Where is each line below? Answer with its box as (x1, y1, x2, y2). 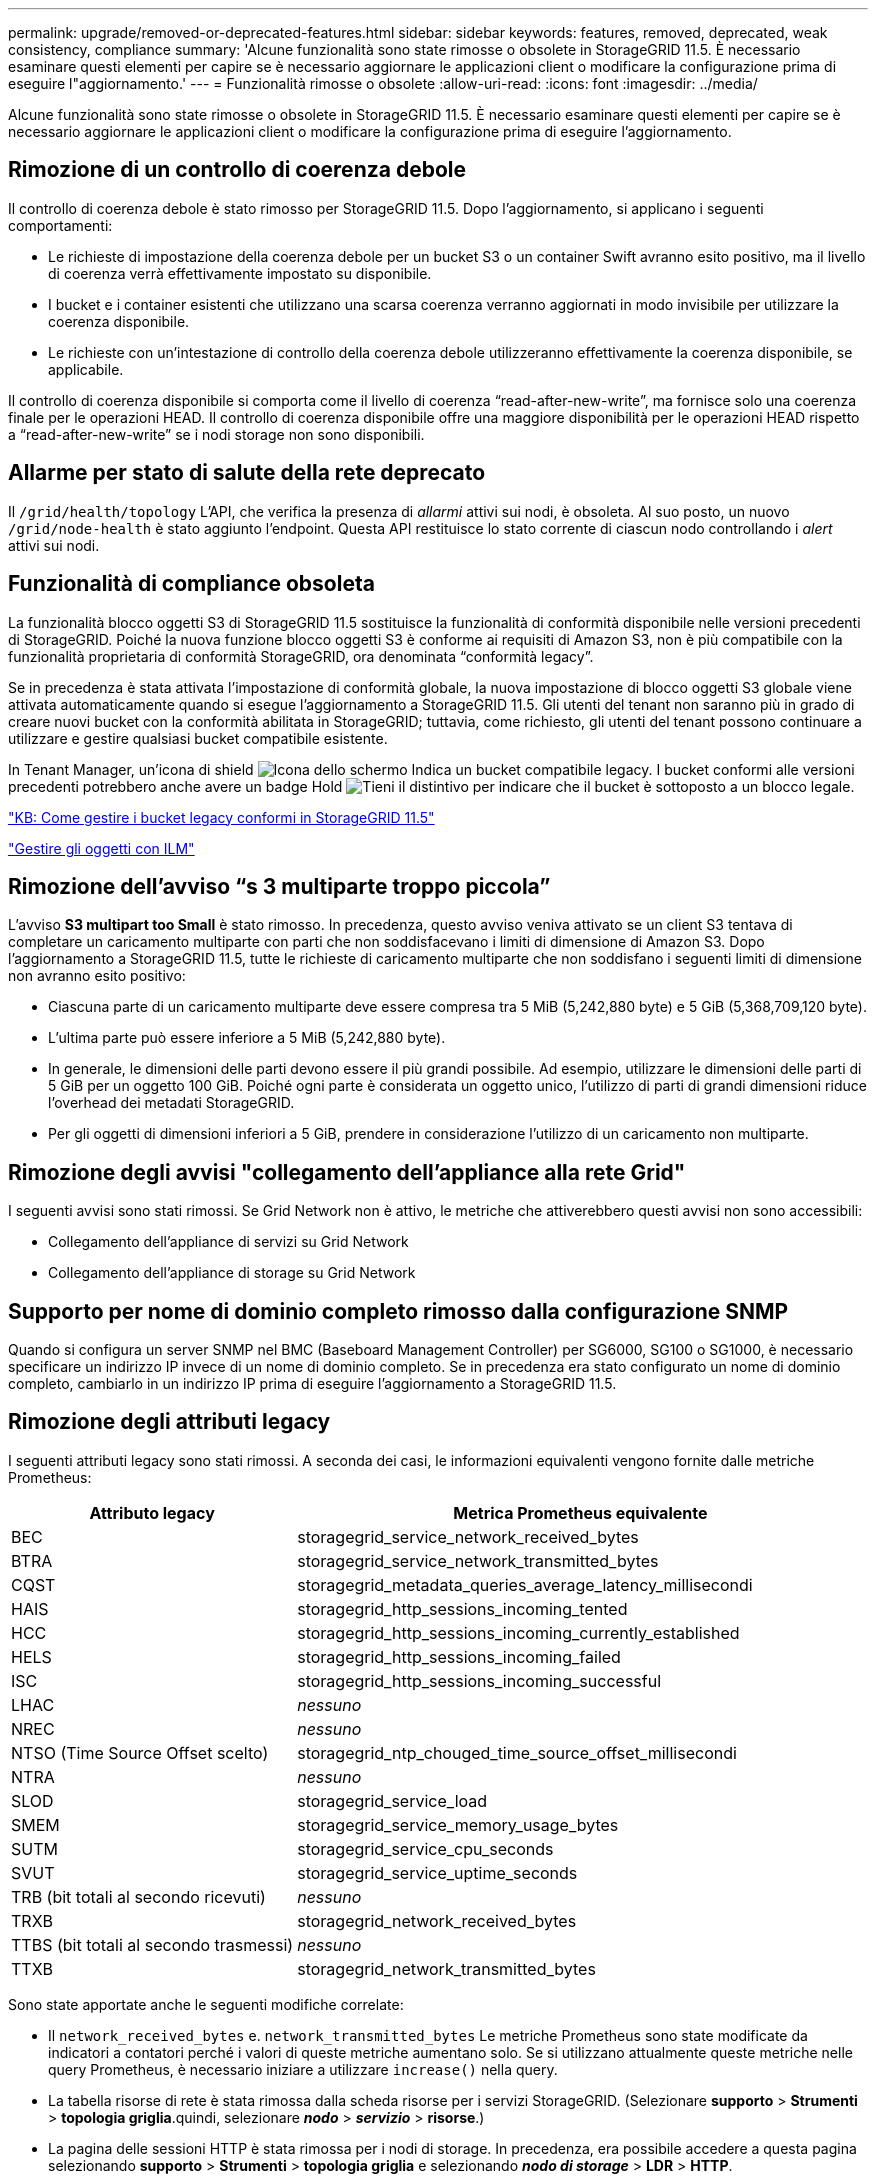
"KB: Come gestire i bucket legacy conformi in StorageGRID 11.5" (8, 808, 435, 826)
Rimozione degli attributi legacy (8, 1409, 331, 1435)
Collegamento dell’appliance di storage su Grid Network (48, 1264, 416, 1282)
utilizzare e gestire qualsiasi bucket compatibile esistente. (8, 729, 388, 747)
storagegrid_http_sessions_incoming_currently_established (297, 1622, 740, 1643)
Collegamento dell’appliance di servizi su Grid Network (48, 1233, 409, 1251)
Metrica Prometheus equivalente (453, 1502, 708, 1523)
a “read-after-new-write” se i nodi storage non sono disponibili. (8, 425, 425, 443)
